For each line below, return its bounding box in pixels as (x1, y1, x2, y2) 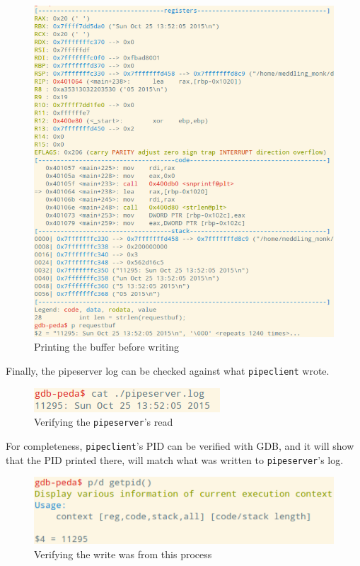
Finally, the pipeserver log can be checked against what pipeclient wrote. (6, 363, 330, 378)
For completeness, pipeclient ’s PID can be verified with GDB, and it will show (6, 438, 354, 453)
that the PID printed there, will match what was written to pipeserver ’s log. (6, 452, 344, 467)
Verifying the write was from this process (34, 546, 212, 561)
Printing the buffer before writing (34, 339, 179, 354)
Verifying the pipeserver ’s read (34, 414, 173, 429)
